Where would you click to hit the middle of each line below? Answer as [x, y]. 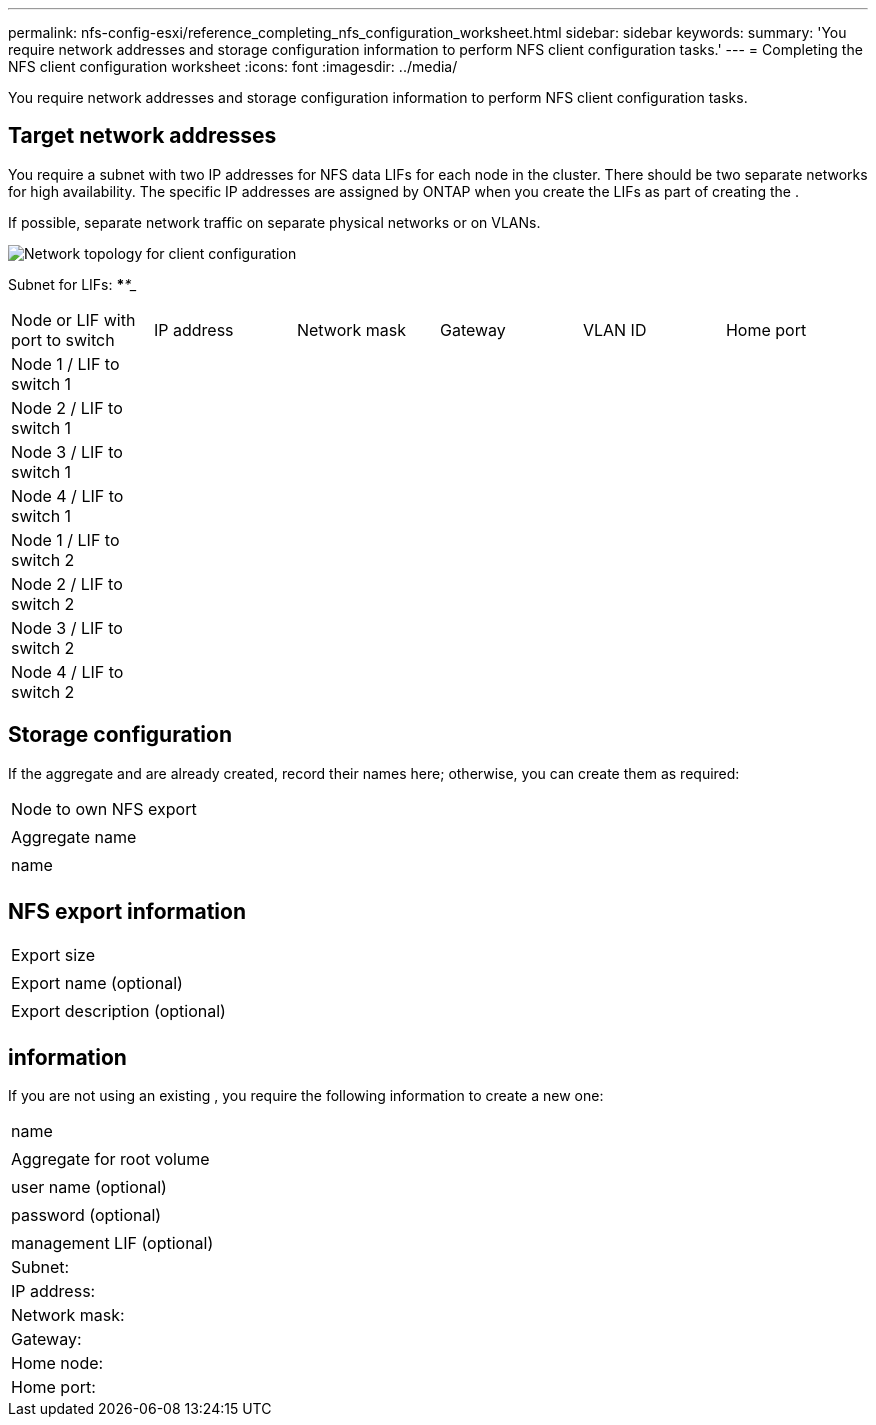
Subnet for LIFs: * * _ [72, 284]
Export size [53, 954]
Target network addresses [142, 136]
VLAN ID [614, 329]
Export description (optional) [118, 1010]
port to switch [63, 339]
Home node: [57, 1363]
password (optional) [86, 1215]
